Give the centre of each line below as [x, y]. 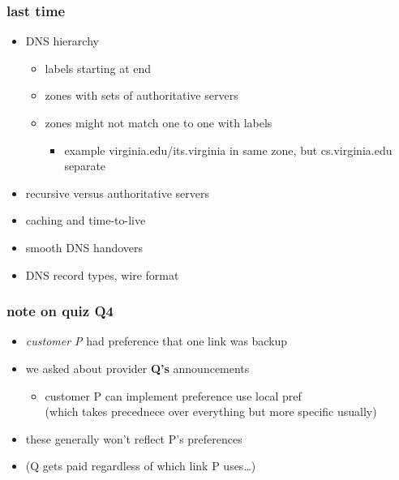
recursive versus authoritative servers [117, 193]
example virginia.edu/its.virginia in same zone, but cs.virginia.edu [228, 150]
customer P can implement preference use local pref [173, 395]
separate [85, 166]
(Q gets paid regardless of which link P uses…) [141, 466]
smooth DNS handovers [84, 247]
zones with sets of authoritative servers [142, 95]
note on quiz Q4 [60, 311]
